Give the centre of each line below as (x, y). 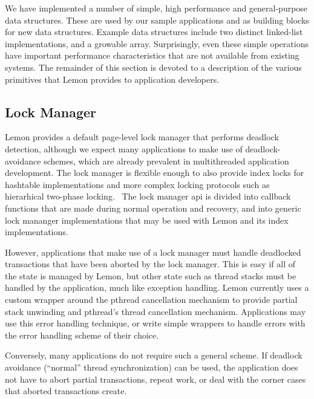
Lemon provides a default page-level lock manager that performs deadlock (142, 137)
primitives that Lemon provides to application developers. (112, 79)
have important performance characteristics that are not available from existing (152, 55)
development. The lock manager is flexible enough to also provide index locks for (155, 173)
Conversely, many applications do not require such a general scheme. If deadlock (154, 355)
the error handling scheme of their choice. (82, 335)
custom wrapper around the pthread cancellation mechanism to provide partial (151, 300)
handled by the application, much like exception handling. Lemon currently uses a (157, 287)
